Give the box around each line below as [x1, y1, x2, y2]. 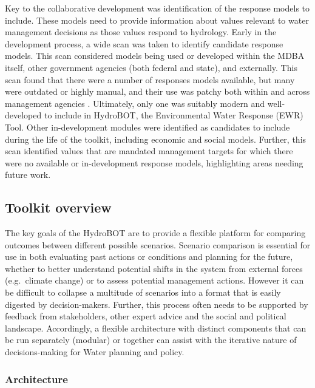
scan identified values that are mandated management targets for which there [5, 145, 293, 157]
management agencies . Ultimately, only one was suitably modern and [5, 97, 265, 109]
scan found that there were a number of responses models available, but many [5, 73, 295, 86]
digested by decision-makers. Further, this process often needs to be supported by [5, 298, 308, 310]
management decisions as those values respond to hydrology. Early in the [5, 26, 277, 38]
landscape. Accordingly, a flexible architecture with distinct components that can [5, 321, 307, 334]
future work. [5, 168, 51, 181]
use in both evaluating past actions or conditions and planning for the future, [5, 250, 293, 263]
